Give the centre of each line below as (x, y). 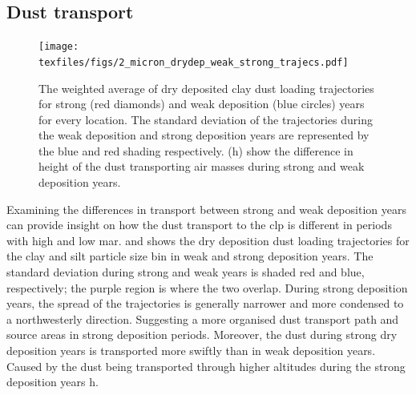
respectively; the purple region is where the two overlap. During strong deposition (207, 287)
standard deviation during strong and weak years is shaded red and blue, (186, 272)
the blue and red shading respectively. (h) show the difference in (196, 150)
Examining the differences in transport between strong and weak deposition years (206, 209)
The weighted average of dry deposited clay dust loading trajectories (206, 88)
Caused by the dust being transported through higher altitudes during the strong (206, 366)
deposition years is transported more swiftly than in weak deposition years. (191, 351)
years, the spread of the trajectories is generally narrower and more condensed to (205, 303)
